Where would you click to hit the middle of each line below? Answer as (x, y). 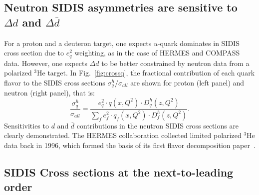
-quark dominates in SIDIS (198, 43)
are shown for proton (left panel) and (187, 82)
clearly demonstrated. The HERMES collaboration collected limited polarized (123, 135)
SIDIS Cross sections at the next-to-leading (119, 172)
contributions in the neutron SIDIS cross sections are (158, 125)
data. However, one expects (46, 63)
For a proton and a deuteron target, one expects (78, 43)
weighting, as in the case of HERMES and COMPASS (157, 53)
